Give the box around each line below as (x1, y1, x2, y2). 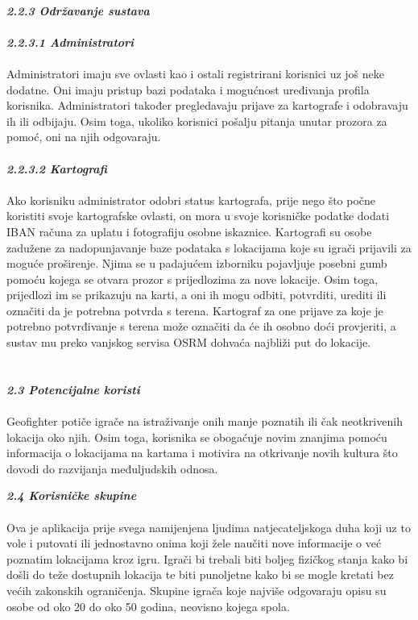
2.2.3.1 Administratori (6, 33, 135, 50)
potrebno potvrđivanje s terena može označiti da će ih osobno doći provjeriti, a (6, 318, 396, 335)
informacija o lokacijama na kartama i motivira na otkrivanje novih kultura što (6, 444, 398, 461)
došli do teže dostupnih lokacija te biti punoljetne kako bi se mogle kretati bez (6, 566, 394, 583)
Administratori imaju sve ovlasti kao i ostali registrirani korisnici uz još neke (6, 64, 384, 81)
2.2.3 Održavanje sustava (6, 2, 150, 19)
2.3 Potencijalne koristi (6, 381, 140, 397)
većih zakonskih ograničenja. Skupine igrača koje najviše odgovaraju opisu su (6, 581, 387, 598)
